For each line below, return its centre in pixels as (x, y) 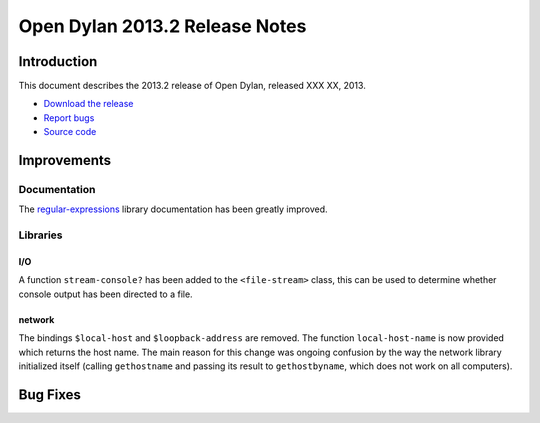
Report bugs (69, 117)
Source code (70, 132)
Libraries (41, 235)
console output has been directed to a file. (106, 294)
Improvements (65, 160)
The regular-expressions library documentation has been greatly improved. (173, 209)
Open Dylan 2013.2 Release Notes (162, 26)
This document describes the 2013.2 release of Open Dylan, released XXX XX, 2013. (192, 86)
